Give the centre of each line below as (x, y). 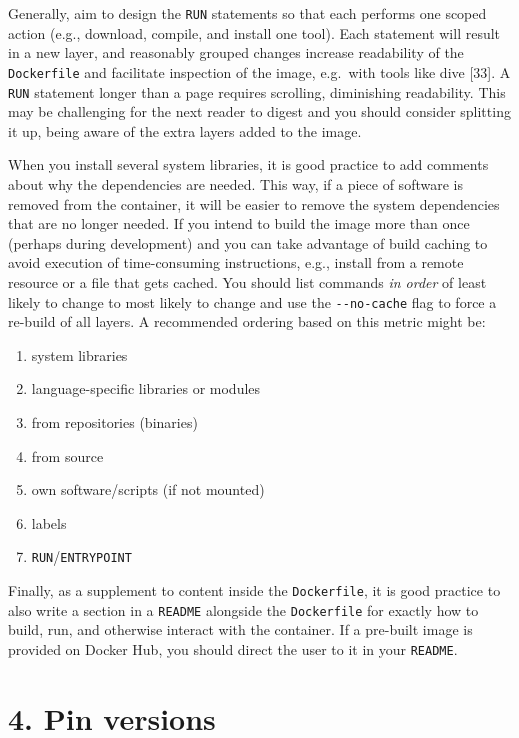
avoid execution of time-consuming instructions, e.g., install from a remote (236, 262)
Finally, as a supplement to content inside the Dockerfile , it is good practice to (254, 589)
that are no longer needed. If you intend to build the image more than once (239, 223)
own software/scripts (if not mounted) (148, 489)
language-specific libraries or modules (146, 388)
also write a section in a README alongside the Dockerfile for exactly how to (243, 609)
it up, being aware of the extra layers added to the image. (185, 130)
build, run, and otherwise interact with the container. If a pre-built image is (240, 629)
